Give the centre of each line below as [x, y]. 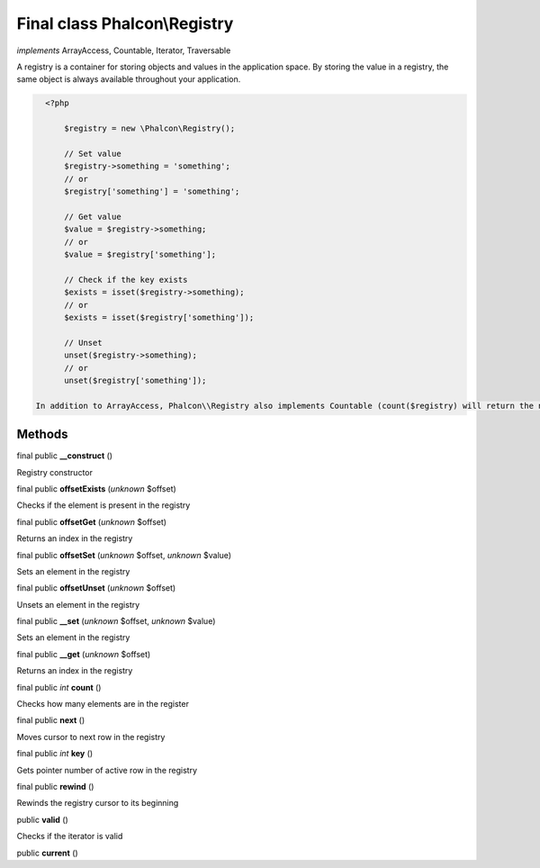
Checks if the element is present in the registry [103, 505]
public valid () [43, 819]
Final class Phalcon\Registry [125, 23]
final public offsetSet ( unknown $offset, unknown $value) [124, 555]
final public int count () [59, 687]
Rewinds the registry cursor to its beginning [98, 803]
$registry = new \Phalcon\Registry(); [150, 129]
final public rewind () [55, 787]
